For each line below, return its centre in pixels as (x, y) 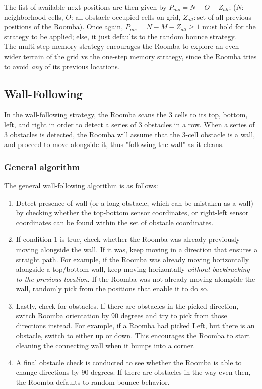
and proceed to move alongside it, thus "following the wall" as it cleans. (114, 144)
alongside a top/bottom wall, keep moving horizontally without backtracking (133, 269)
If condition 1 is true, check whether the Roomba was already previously (128, 239)
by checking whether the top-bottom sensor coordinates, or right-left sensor (132, 212)
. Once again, (103, 27)
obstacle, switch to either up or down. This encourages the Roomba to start (133, 335)
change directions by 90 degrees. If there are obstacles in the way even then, (133, 372)
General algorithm (42, 166)
